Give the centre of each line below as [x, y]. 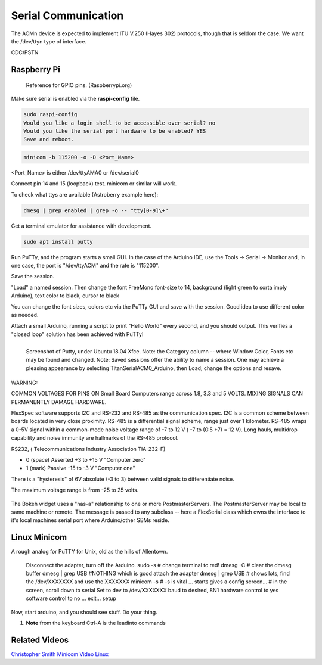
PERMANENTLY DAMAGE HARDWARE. [59, 402]
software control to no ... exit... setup [71, 598]
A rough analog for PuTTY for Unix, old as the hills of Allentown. [89, 552]
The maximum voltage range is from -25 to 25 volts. [75, 490]
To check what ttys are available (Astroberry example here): [85, 194]
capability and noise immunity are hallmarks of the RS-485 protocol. [95, 438]
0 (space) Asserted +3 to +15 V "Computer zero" [86, 459]
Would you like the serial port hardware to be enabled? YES [115, 131]
